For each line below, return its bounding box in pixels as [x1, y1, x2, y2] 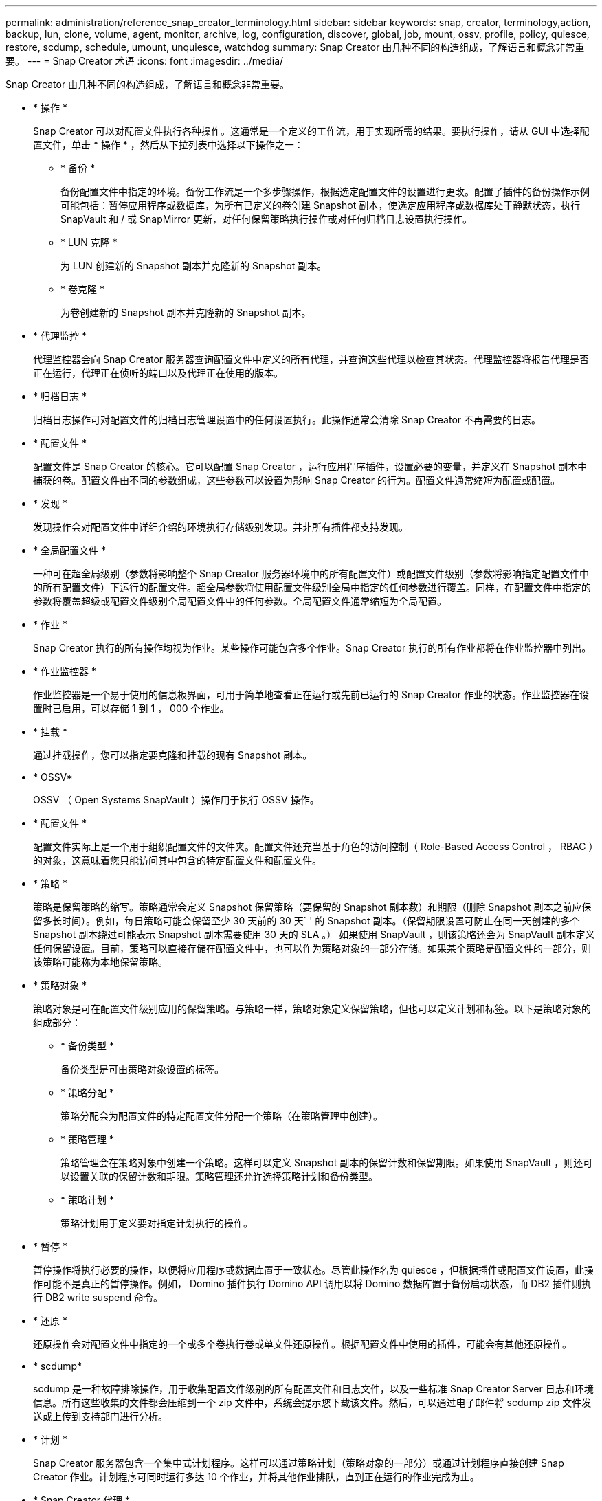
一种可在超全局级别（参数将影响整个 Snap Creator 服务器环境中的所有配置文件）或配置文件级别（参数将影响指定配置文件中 [33, 568, 590, 579]
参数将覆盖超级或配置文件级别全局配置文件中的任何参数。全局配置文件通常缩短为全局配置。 [33, 595, 447, 607]
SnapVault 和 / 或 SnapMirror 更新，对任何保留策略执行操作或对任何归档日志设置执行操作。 [60, 213, 472, 225]
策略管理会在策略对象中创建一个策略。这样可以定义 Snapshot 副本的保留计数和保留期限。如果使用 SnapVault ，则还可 [60, 1157, 593, 1168]
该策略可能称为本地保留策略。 [33, 956, 168, 968]
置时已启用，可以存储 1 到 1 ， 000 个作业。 [33, 702, 230, 714]
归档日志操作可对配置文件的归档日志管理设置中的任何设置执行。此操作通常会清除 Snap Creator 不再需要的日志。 [33, 414, 542, 425]
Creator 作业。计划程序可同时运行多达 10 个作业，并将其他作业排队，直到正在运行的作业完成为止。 [33, 1471, 480, 1482]
